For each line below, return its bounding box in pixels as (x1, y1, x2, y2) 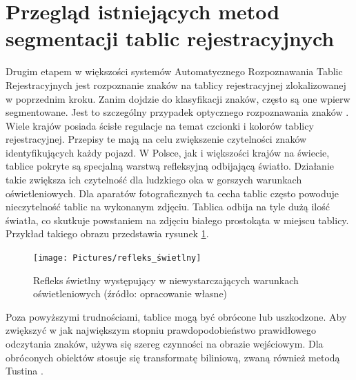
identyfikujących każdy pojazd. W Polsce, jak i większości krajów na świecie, (6, 145, 330, 159)
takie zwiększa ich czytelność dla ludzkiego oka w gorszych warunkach (6, 172, 302, 187)
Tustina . (6, 363, 43, 378)
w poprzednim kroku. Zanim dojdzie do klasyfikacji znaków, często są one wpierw (6, 91, 350, 106)
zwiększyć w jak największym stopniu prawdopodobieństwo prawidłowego (6, 323, 316, 337)
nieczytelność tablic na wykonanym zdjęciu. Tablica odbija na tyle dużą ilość (6, 199, 330, 214)
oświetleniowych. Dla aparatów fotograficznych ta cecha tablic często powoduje (6, 186, 339, 200)
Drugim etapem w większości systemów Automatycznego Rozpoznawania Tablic (6, 64, 343, 79)
